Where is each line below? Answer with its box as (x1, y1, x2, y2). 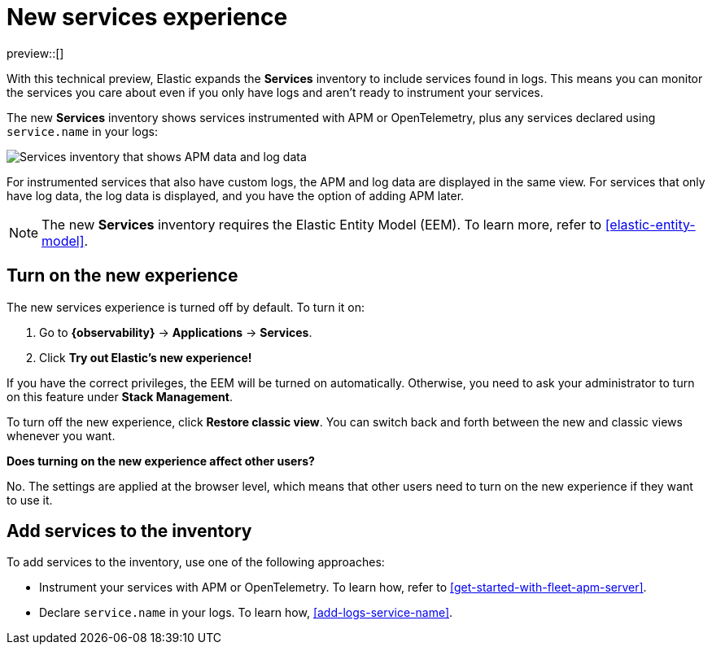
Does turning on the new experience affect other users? (7, 453, 315, 468)
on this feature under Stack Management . (7, 389, 233, 404)
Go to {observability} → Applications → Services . (39, 325, 312, 339)
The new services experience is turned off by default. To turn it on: (7, 299, 365, 314)
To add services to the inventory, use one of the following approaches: (7, 555, 385, 570)
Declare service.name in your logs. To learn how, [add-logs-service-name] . (39, 605, 453, 620)
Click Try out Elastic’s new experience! (39, 350, 252, 365)
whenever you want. (7, 428, 116, 443)
